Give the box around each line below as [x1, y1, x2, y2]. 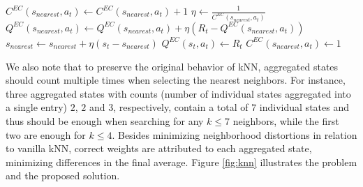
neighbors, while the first [232, 113, 339, 128]
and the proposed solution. [6, 168, 120, 183]
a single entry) [6, 100, 68, 114]
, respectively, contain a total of [113, 100, 249, 114]
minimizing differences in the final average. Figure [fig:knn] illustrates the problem [6, 154, 357, 169]
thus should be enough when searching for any [6, 113, 204, 128]
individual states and [259, 100, 349, 114]
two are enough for [6, 127, 86, 142]
